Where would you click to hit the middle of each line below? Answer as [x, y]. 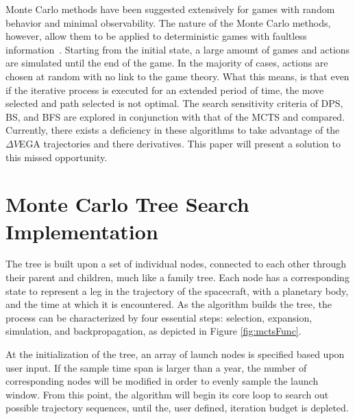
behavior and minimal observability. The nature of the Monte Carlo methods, [168, 22]
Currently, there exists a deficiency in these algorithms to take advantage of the [173, 130]
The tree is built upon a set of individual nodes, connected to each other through [176, 264]
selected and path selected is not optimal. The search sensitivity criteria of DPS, [174, 103]
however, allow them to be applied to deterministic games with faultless [156, 36]
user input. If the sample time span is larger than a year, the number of [156, 367]
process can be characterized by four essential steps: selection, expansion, [159, 317]
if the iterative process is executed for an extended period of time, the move [165, 89]
